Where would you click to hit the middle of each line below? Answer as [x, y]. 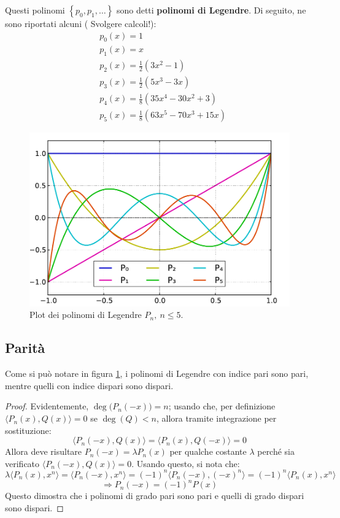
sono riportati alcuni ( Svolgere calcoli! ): [81, 23]
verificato [22, 463]
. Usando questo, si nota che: [186, 463]
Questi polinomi [35, 10]
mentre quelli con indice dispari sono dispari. [89, 385]
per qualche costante [208, 451]
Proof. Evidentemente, [47, 406]
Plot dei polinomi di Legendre [86, 315]
